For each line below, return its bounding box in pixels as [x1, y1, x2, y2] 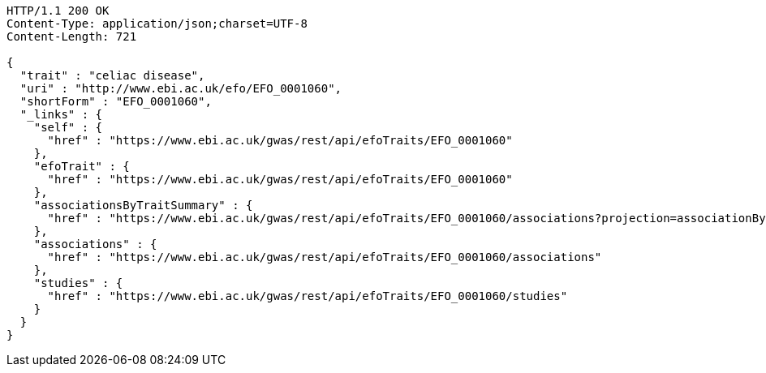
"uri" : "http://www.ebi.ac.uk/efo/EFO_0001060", [19, 82, 342, 95]
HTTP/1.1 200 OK [6, 4, 110, 17]
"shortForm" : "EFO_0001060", [19, 95, 212, 108]
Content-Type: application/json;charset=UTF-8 [6, 17, 308, 30]
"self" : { [33, 121, 103, 134]
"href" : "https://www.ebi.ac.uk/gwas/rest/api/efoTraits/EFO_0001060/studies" [47, 289, 568, 302]
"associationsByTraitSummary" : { [33, 199, 253, 212]
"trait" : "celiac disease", [19, 69, 205, 82]
